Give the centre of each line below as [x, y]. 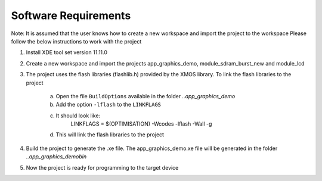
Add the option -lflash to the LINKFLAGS [108, 105]
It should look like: [78, 116]
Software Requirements [71, 15]
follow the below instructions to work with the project [76, 41]
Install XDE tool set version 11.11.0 [66, 52]
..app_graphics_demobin [56, 157]
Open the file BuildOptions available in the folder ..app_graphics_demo [145, 96]
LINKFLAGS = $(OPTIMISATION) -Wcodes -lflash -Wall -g [141, 124]
